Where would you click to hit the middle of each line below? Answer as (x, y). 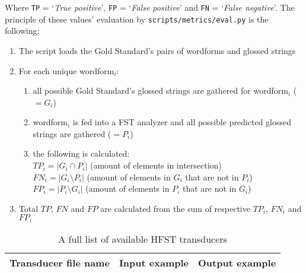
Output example (237, 262)
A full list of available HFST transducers (143, 239)
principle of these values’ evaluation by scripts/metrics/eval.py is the (137, 19)
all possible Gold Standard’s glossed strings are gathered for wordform (160, 91)
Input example (154, 262)
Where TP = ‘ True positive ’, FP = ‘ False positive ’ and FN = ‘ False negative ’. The (150, 7)
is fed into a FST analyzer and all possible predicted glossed (182, 122)
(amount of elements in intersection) (156, 165)
